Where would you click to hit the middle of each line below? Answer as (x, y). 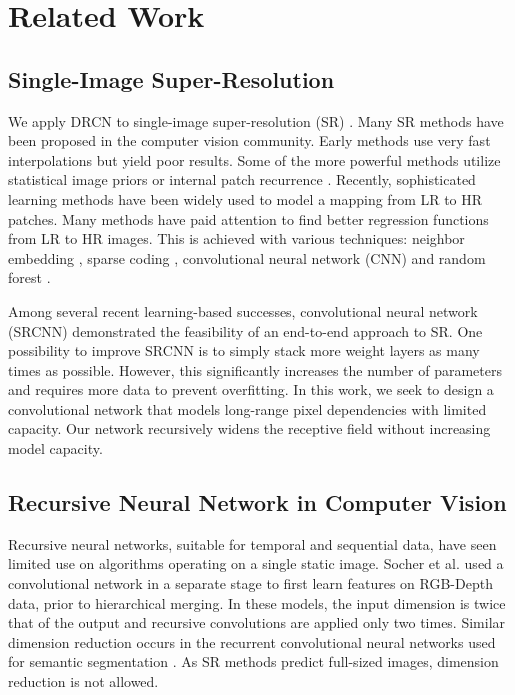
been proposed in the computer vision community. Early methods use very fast (249, 140)
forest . (29, 277)
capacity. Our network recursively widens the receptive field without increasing (249, 428)
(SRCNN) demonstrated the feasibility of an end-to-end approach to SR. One (245, 330)
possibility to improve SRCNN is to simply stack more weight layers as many (244, 350)
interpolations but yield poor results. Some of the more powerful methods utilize (254, 159)
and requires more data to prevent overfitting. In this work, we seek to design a (251, 389)
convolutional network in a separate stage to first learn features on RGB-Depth (250, 583)
